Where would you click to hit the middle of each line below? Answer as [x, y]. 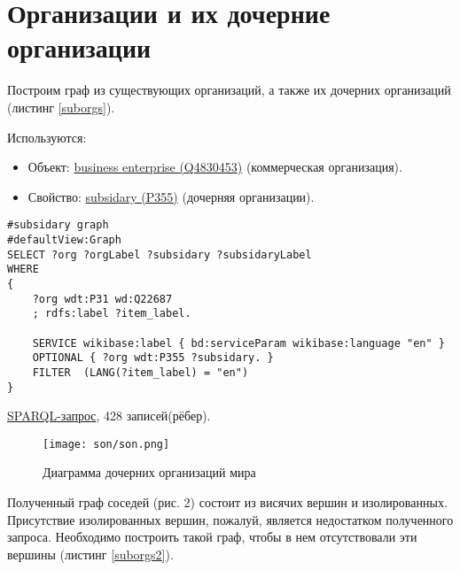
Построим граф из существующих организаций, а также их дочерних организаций [229, 90]
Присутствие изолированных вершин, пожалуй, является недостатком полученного [230, 519]
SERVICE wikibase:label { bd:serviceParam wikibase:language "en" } [238, 343]
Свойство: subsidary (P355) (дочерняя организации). [171, 196]
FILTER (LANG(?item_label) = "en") [140, 372]
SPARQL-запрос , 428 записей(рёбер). [109, 416]
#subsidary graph [58, 225]
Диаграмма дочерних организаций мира [149, 472]
